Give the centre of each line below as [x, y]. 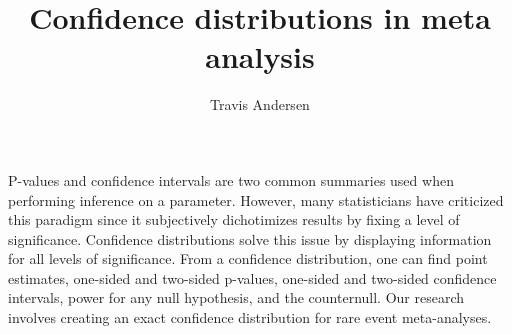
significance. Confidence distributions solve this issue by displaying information [250, 238]
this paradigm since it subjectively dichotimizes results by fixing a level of [234, 219]
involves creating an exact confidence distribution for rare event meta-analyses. [250, 317]
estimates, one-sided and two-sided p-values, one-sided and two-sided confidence [252, 277]
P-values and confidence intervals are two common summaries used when [231, 179]
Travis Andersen [260, 104]
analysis [260, 56]
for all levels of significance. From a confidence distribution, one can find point [248, 258]
